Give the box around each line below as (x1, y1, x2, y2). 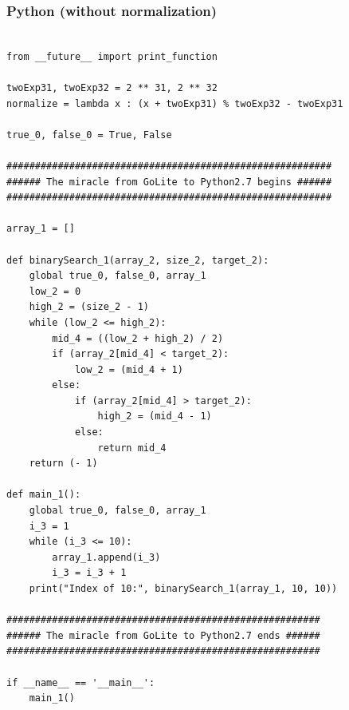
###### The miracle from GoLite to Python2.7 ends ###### (6, 629, 320, 641)
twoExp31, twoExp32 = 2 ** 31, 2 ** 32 (6, 82, 218, 93)
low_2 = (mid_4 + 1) (74, 363, 183, 375)
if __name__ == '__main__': (6, 676, 155, 688)
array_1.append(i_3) (52, 551, 161, 563)
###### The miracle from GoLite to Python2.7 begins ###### (6, 176, 332, 188)
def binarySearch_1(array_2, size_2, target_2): (6, 254, 269, 266)
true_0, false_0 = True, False (6, 129, 172, 141)
